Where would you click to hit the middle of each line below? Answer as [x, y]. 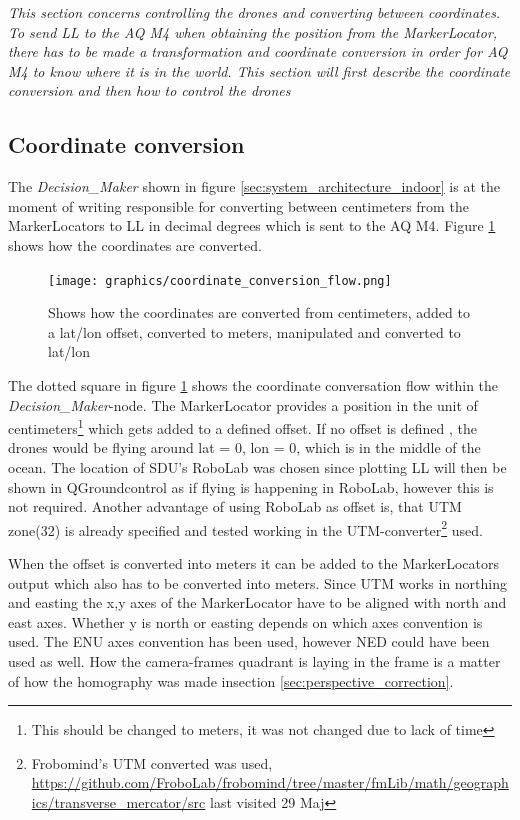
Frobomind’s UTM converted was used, [152, 762]
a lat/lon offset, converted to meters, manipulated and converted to [254, 331]
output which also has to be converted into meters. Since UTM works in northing [258, 582]
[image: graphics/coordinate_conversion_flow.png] [220, 280]
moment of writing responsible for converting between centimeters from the [238, 205]
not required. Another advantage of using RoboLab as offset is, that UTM [235, 506]
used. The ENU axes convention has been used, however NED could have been [249, 641]
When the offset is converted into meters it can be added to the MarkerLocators [254, 563]
